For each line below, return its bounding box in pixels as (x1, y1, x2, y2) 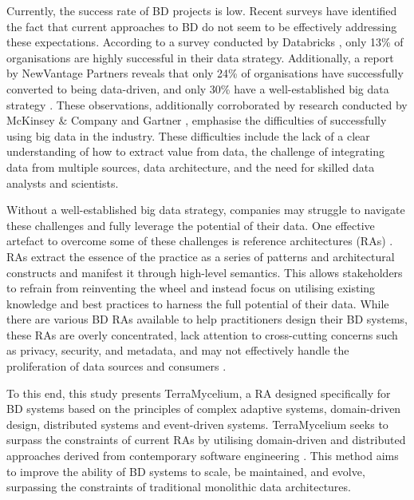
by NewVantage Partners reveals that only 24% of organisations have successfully (6, 65, 404, 81)
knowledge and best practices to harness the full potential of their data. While (6, 295, 389, 312)
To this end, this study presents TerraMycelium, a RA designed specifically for (6, 384, 391, 401)
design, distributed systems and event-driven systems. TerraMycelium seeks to (6, 415, 388, 432)
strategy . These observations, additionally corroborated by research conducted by (6, 96, 408, 113)
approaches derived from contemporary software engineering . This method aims (6, 447, 399, 464)
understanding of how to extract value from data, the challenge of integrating (6, 143, 384, 160)
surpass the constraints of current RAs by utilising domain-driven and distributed (6, 431, 406, 448)
